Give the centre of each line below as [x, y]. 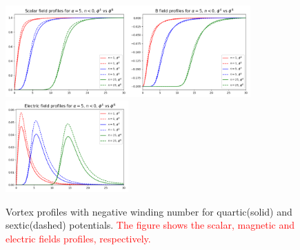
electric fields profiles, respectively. [78, 238]
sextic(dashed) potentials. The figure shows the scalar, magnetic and [150, 225]
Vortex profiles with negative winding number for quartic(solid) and [149, 211]
